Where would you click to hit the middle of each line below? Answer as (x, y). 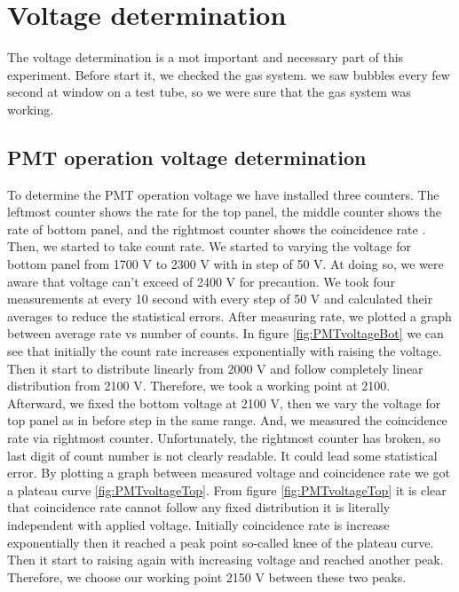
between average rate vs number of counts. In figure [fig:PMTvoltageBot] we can (226, 333)
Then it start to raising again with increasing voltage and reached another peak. (226, 560)
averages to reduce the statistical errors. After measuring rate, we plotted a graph (229, 316)
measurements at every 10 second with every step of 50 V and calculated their (220, 299)
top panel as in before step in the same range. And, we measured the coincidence (227, 420)
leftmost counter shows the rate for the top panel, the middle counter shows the (224, 212)
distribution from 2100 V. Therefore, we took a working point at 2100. (199, 386)
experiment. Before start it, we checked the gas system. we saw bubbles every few (229, 74)
